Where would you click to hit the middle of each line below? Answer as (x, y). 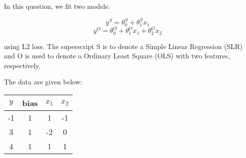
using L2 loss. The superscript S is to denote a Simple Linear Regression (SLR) (123, 46)
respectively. (22, 65)
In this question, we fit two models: (57, 6)
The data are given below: (43, 82)
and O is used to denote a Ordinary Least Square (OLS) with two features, (117, 56)
